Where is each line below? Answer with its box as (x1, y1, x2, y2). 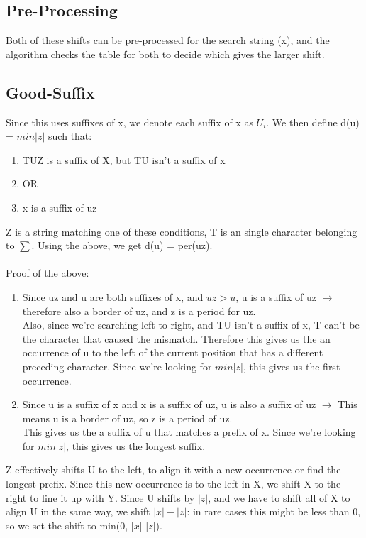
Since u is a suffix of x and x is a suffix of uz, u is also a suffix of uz (22, 397, 316, 412)
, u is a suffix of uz (235, 289, 316, 304)
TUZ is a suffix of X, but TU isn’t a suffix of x (22, 152, 226, 167)
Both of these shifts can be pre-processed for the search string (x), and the (6, 33, 330, 48)
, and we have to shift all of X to (208, 490, 350, 505)
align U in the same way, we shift (6, 504, 150, 519)
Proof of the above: (6, 265, 89, 280)
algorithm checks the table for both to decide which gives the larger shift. (6, 46, 325, 61)
